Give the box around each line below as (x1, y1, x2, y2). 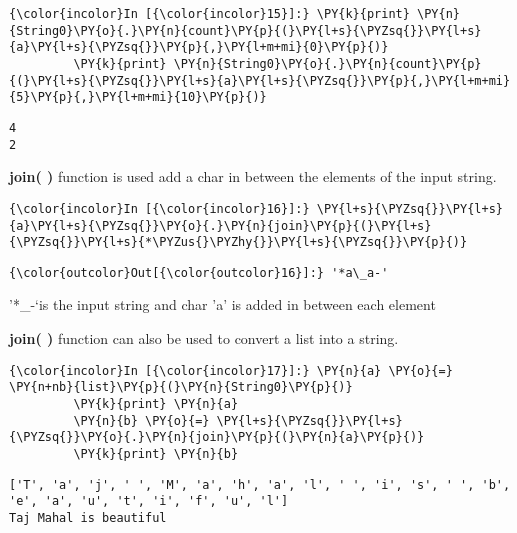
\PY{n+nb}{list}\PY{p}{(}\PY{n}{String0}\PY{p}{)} (9, 380, 353, 395)
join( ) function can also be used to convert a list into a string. (9, 328, 399, 349)
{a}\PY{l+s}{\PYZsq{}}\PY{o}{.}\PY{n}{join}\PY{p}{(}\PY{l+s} (9, 218, 432, 233)
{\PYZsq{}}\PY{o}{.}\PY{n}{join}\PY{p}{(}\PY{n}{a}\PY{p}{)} (9, 430, 425, 445)
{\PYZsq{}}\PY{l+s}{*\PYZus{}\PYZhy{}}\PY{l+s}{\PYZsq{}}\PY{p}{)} (9, 235, 468, 250)
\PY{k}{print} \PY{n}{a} (73, 396, 239, 411)
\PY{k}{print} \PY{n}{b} (73, 446, 239, 461)
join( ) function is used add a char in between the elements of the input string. (9, 166, 497, 187)
